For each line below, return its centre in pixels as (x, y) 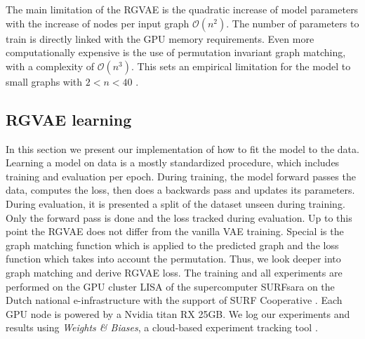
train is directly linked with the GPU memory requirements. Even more (160, 38)
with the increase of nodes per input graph (98, 23)
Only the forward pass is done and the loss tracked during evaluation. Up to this (179, 217)
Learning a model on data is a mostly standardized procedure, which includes (173, 162)
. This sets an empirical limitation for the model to (241, 66)
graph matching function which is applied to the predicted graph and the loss (172, 245)
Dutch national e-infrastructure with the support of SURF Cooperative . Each (174, 300)
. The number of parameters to (293, 23)
